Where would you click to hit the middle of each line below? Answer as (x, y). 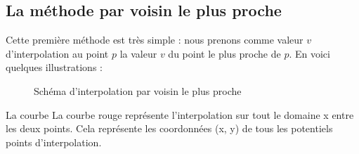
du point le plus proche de (224, 53)
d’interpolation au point (57, 53)
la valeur (138, 53)
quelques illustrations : (54, 67)
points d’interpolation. (54, 142)
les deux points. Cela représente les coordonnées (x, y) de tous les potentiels (169, 128)
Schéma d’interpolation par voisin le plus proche (138, 90)
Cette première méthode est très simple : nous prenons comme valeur (155, 40)
